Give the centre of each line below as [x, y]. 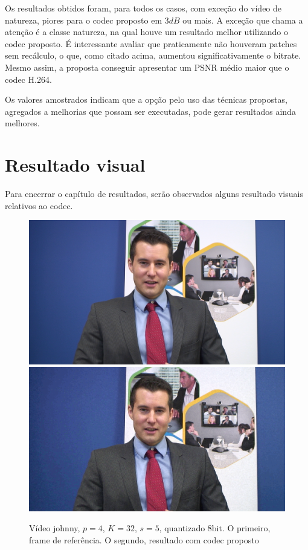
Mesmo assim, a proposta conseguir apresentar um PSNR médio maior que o [147, 67]
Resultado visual [75, 165]
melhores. [22, 123]
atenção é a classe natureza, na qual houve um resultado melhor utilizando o [146, 32]
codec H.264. [28, 79]
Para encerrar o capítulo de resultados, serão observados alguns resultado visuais [154, 194]
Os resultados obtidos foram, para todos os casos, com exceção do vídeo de [143, 8]
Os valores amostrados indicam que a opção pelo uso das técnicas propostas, [146, 99]
